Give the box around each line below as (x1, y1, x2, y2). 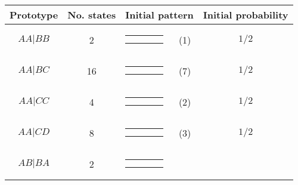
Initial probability (203, 8, 288, 21)
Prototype (10, 8, 58, 21)
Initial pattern (125, 8, 194, 21)
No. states (67, 8, 116, 21)
